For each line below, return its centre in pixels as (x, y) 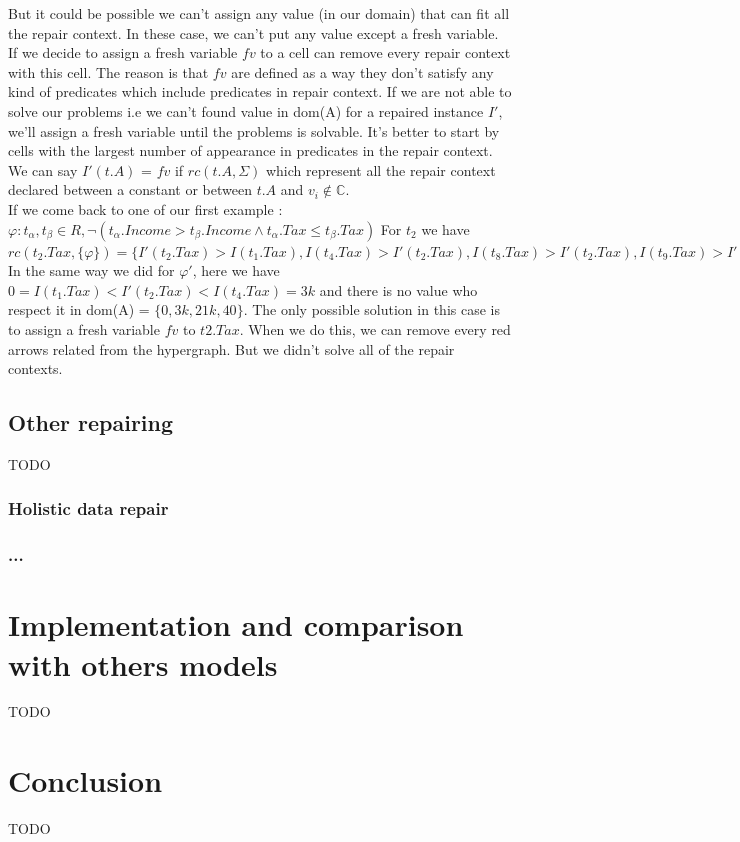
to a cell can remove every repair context (385, 52)
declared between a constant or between (130, 189)
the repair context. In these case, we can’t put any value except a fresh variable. (253, 32)
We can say (43, 169)
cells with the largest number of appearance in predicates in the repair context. (250, 150)
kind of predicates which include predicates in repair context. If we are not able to (260, 91)
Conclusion (85, 780)
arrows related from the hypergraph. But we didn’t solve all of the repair (231, 348)
